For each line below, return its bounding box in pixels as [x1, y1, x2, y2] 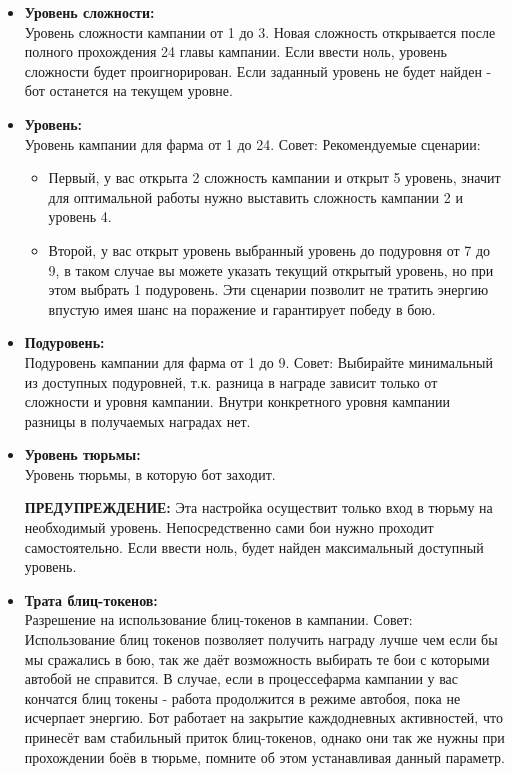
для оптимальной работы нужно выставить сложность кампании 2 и [48, 186, 463, 207]
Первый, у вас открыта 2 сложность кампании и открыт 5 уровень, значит [48, 167, 501, 188]
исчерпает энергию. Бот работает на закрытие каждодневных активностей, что [24, 707, 503, 728]
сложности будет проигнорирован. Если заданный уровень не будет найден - [24, 60, 492, 81]
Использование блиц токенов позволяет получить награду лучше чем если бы [24, 629, 498, 650]
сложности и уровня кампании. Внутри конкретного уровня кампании [24, 391, 450, 412]
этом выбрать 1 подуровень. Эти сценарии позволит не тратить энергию [48, 279, 489, 300]
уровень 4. [48, 206, 112, 227]
